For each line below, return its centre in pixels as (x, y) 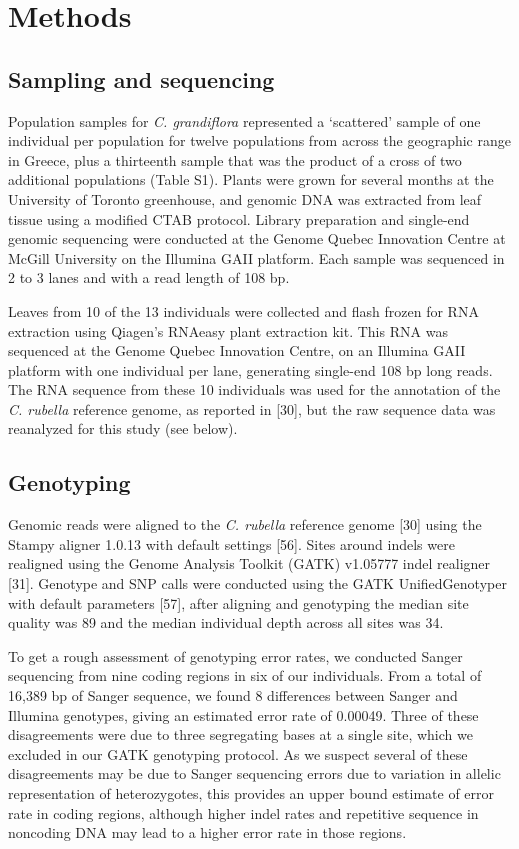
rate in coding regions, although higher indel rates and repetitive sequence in (243, 812)
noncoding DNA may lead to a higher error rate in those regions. (207, 832)
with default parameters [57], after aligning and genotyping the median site (238, 602)
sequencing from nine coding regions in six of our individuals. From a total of (245, 675)
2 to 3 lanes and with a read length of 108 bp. (149, 277)
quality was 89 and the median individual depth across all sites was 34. (226, 622)
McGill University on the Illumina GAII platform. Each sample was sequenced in (256, 257)
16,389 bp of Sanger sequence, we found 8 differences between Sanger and (233, 695)
